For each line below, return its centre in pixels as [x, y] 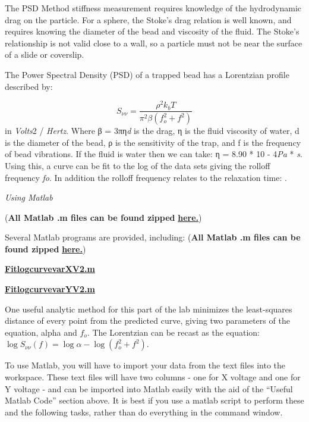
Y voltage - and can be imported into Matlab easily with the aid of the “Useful [149, 388]
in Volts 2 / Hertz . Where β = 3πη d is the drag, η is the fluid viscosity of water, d [152, 131]
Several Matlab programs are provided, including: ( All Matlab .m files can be [153, 237]
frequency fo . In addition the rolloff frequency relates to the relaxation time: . [146, 177]
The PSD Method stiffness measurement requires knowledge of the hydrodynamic [153, 8]
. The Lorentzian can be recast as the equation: [173, 332]
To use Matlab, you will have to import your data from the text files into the [145, 365]
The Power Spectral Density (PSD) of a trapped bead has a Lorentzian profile [147, 74]
